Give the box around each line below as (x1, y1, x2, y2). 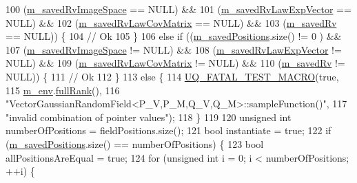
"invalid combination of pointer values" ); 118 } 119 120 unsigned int (6, 109, 292, 124)
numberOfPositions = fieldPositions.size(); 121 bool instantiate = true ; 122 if (6, 123, 331, 138)
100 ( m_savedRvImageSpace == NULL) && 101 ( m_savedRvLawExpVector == (6, 2, 351, 16)
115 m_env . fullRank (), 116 (6, 83, 120, 97)
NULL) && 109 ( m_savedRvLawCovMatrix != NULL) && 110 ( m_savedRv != (6, 56, 345, 70)
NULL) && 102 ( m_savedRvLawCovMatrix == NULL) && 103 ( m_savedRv (6, 15, 337, 30)
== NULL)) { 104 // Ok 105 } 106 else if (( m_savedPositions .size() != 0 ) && (6, 29, 342, 43)
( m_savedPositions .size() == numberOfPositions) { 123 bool (6, 136, 264, 151)
